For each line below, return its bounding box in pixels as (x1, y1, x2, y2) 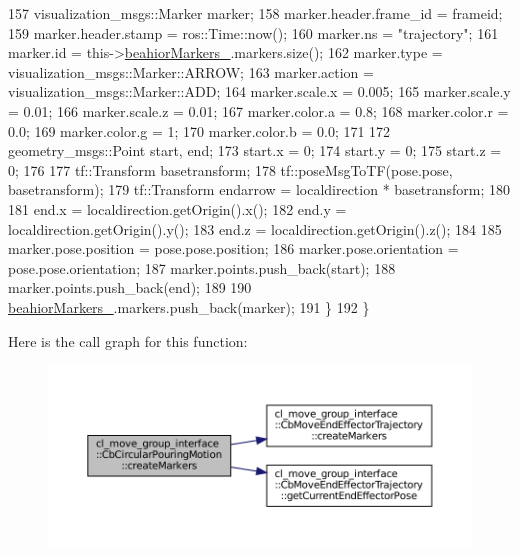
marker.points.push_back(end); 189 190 (8, 277, 252, 298)
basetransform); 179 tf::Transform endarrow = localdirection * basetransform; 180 (8, 179, 511, 200)
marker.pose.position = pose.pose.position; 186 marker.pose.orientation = (8, 238, 459, 259)
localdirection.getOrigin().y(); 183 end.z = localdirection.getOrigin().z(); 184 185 (8, 218, 502, 239)
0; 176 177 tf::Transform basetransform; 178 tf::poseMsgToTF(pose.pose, (8, 159, 453, 180)
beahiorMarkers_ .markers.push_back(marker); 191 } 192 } (8, 296, 370, 317)
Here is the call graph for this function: (8, 330, 248, 351)
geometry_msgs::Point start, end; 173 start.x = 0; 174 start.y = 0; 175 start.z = (8, 140, 502, 161)
